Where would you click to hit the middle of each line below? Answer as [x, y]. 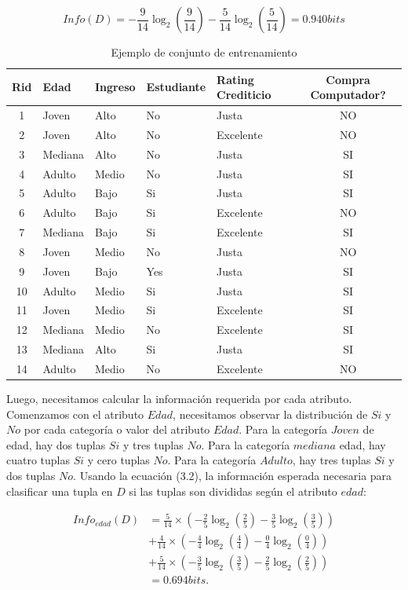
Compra [348, 79]
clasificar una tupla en [60, 491]
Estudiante [176, 87]
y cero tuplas [118, 460]
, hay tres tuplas [331, 460]
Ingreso [115, 87]
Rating [235, 79]
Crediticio [244, 95]
